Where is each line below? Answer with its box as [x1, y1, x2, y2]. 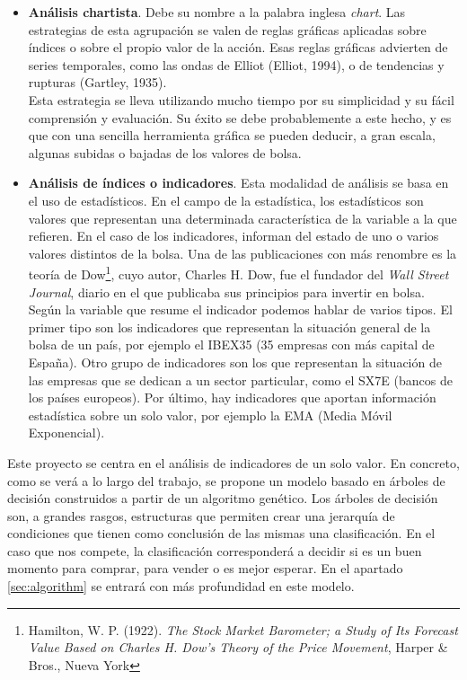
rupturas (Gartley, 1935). [28, 73, 167, 92]
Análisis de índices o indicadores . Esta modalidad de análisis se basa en [28, 173, 449, 192]
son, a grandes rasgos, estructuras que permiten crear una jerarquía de [7, 506, 395, 525]
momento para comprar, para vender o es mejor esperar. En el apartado [7, 559, 403, 578]
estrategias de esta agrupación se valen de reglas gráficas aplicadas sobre [28, 20, 427, 39]
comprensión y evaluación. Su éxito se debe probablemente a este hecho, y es [28, 108, 452, 127]
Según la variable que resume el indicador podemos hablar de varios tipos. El [28, 300, 453, 319]
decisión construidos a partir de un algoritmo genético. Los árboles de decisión [7, 489, 438, 508]
